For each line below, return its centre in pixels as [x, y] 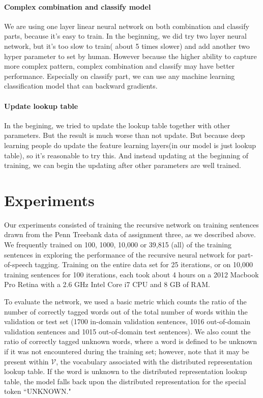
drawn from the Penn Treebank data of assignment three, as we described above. [130, 234]
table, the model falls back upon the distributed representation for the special [125, 381]
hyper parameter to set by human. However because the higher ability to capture [130, 56]
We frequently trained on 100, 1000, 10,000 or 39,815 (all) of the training [118, 245]
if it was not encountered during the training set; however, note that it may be [127, 351]
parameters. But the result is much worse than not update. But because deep [125, 135]
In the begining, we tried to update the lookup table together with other [117, 125]
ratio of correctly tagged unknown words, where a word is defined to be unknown [131, 341]
